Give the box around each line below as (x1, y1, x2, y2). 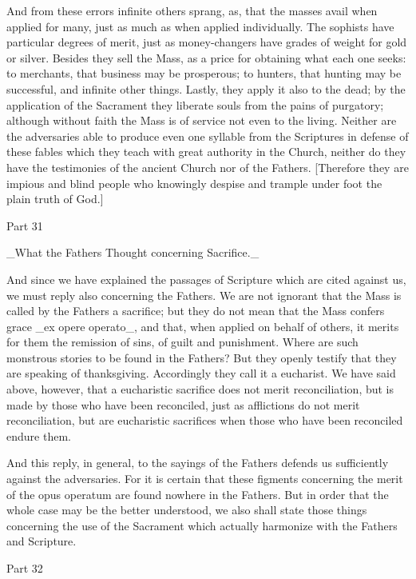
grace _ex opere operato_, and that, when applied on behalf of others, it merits (6, 317, 399, 334)
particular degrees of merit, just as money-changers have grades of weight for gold (6, 34, 407, 50)
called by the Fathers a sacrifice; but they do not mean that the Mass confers (6, 302, 385, 319)
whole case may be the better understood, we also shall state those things (6, 501, 367, 518)
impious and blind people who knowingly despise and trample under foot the (6, 174, 382, 191)
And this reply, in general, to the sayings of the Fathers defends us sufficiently (6, 454, 389, 471)
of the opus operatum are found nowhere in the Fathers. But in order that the (6, 485, 389, 502)
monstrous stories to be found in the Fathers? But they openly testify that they (6, 349, 397, 365)
